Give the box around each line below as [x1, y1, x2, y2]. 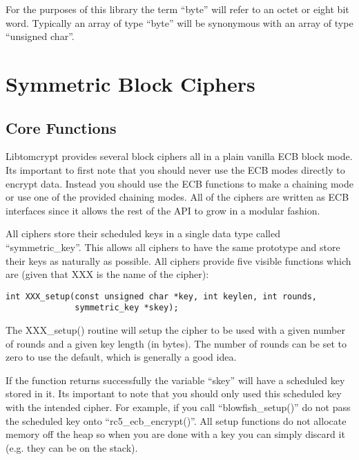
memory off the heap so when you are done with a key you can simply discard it [6, 427, 345, 441]
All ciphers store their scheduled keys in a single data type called [6, 226, 280, 241]
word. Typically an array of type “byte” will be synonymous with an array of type [6, 15, 353, 30]
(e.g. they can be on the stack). [6, 440, 138, 454]
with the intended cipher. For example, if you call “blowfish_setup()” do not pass [6, 399, 351, 414]
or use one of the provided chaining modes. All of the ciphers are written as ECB [6, 190, 349, 204]
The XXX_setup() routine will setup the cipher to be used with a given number [6, 323, 345, 337]
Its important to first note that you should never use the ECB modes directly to [6, 162, 345, 177]
